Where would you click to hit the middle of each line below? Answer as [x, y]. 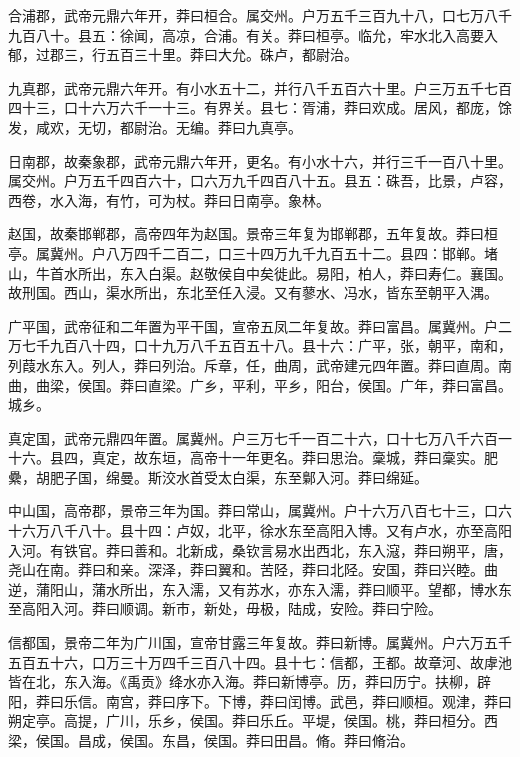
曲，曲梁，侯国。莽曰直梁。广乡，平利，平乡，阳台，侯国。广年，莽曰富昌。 [260, 384]
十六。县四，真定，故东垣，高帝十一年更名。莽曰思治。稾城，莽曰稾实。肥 [253, 457]
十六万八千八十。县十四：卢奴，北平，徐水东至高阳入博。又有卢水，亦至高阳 [260, 530]
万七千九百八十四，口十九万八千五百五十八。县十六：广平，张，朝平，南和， [260, 345]
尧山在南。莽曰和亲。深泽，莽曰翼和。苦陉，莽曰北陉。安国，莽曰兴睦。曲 [253, 569]
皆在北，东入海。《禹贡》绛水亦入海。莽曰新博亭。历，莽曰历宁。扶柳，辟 [249, 681]
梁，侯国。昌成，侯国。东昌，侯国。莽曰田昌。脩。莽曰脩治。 [211, 740]
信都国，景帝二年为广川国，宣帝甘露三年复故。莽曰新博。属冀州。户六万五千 [260, 642]
